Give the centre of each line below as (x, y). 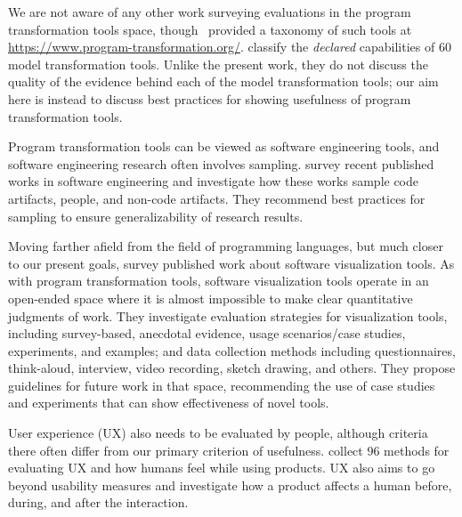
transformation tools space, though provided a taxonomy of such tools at (210, 29)
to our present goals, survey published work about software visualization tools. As (231, 263)
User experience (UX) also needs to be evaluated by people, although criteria (218, 433)
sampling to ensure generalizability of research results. (156, 216)
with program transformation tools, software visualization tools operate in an (219, 281)
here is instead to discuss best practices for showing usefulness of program (210, 98)
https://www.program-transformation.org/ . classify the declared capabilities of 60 (230, 47)
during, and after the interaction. (98, 502)
